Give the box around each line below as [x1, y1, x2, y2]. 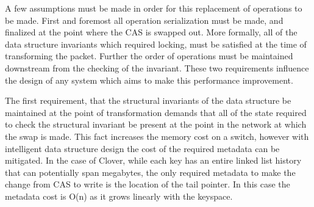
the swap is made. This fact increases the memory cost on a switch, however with [5, 129, 309, 142]
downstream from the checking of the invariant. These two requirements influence [5, 61, 309, 74]
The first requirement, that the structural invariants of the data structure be [5, 94, 291, 107]
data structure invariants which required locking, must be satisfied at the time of [5, 37, 307, 50]
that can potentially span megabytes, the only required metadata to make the [5, 165, 296, 178]
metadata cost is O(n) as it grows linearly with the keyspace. [5, 189, 233, 202]
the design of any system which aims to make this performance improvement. [5, 73, 293, 86]
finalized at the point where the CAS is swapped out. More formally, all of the [5, 26, 298, 38]
